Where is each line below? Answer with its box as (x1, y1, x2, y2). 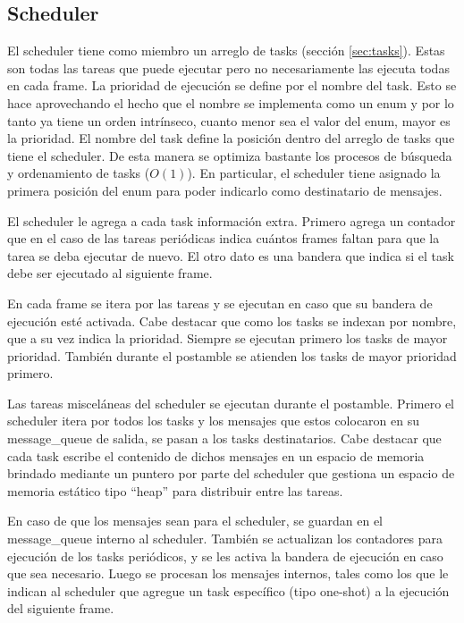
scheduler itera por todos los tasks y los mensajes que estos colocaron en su (7, 411, 419, 430)
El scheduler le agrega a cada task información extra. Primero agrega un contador (7, 211, 456, 230)
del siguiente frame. (7, 599, 114, 618)
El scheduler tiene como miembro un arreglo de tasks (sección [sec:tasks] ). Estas (7, 41, 445, 60)
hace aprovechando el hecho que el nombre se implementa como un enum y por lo (7, 93, 454, 112)
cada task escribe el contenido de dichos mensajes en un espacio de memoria (7, 446, 425, 465)
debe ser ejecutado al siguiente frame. (7, 264, 213, 282)
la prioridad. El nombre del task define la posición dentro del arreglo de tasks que (7, 129, 455, 147)
